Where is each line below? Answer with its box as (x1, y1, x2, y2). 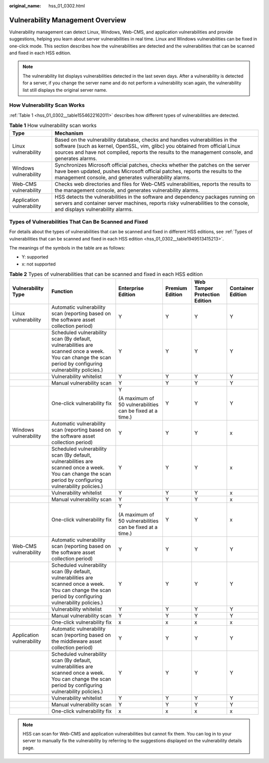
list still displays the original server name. (22, 87, 108, 93)
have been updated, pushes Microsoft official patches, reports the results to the (55, 168, 242, 175)
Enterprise (118, 284, 144, 291)
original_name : (9, 3, 41, 8)
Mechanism (55, 130, 83, 137)
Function (51, 287, 73, 294)
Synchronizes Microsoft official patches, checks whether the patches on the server (55, 161, 250, 168)
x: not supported (21, 261, 56, 267)
